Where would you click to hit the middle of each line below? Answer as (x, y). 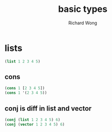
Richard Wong (83, 23)
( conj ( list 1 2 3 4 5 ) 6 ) (32, 120)
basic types (83, 9)
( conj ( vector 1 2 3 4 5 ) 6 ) (35, 124)
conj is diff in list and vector (48, 108)
